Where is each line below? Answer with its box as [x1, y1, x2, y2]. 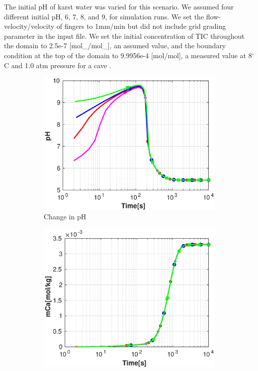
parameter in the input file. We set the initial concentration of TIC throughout [4, 30, 245, 41]
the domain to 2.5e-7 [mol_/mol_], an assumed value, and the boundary [4, 40, 226, 51]
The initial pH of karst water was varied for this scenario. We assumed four [4, 1, 234, 11]
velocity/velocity [4, 21, 55, 31]
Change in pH [44, 211, 86, 222]
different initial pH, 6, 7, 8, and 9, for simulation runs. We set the [4, 11, 204, 21]
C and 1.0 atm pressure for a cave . [4, 60, 111, 70]
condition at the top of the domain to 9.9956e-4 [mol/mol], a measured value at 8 [4, 50, 252, 60]
